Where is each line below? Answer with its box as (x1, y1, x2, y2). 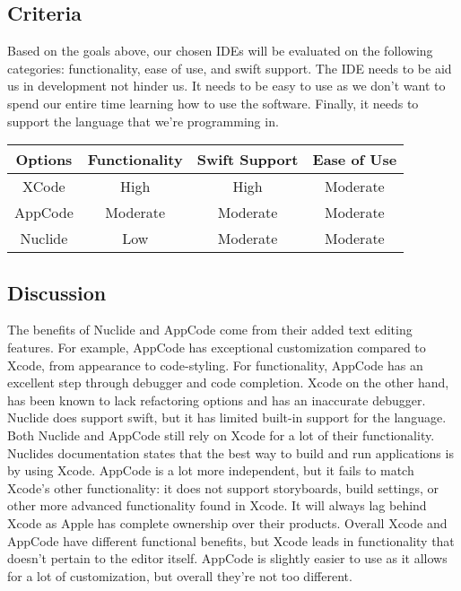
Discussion (7, 278, 107, 306)
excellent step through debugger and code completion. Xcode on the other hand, (7, 373, 449, 392)
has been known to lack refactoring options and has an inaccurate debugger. (7, 390, 426, 409)
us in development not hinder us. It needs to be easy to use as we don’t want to (7, 76, 446, 95)
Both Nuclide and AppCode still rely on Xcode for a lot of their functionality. (7, 425, 435, 444)
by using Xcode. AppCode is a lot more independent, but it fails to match (7, 461, 414, 480)
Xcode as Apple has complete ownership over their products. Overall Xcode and (7, 513, 448, 532)
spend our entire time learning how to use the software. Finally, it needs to (7, 93, 419, 112)
